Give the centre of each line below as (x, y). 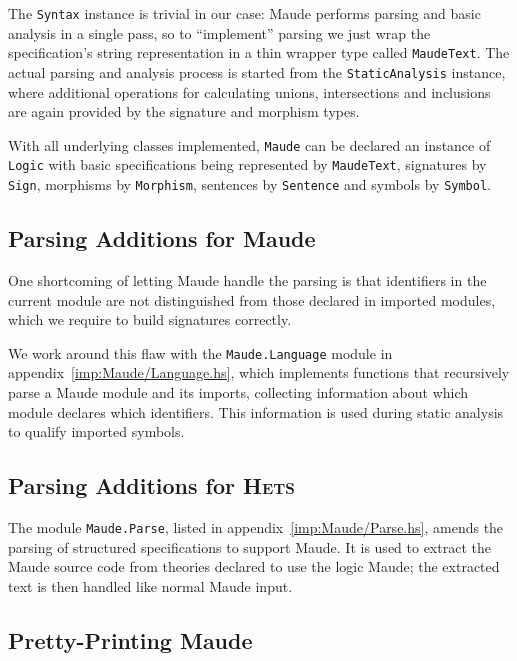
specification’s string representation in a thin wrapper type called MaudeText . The (259, 52)
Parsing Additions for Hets (151, 485)
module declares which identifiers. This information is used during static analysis (256, 411)
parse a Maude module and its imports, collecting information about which (238, 391)
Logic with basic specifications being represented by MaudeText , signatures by (247, 164)
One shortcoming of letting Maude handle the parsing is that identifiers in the (247, 279)
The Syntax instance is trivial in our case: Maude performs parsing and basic (244, 13)
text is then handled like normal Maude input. (150, 585)
